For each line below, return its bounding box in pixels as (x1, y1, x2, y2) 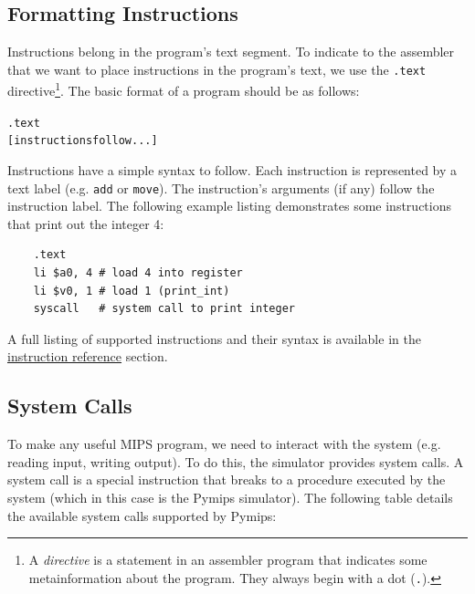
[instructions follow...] (7, 134, 158, 148)
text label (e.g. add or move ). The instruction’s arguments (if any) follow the (7, 178, 435, 197)
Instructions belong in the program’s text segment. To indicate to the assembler (7, 42, 455, 61)
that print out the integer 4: (7, 214, 164, 233)
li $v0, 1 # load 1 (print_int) (33, 284, 230, 297)
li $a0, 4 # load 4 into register (33, 266, 243, 280)
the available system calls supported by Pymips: (7, 505, 277, 525)
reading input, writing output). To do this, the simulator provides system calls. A (7, 452, 464, 471)
